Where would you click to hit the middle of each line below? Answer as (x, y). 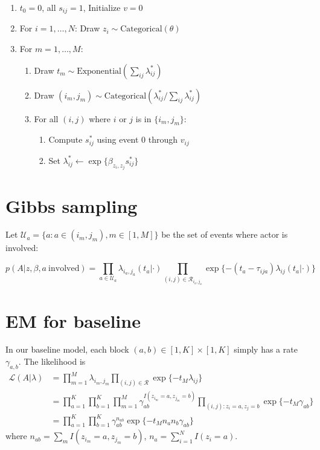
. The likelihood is (52, 361)
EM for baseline (73, 320)
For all (46, 118)
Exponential (99, 71)
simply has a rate (266, 349)
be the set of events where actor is (225, 234)
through (163, 139)
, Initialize (102, 7)
